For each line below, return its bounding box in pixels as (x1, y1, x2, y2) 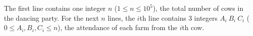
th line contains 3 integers (139, 12, 218, 23)
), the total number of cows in (152, 3, 244, 13)
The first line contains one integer (4, 3, 106, 13)
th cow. (182, 22, 204, 33)
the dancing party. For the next (4, 12, 99, 23)
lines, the (108, 12, 135, 23)
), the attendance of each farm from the (57, 22, 178, 33)
